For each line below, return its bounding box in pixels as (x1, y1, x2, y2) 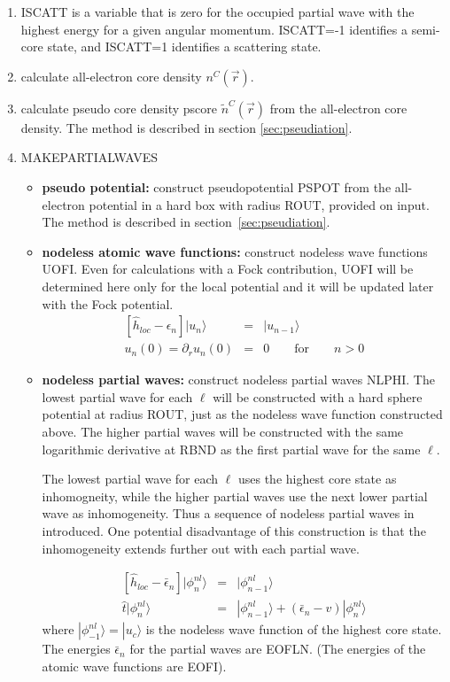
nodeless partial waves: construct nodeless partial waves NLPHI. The (42, 370, 435, 389)
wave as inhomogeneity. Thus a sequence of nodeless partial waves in (42, 504, 415, 523)
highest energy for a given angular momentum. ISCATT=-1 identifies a (20, 19, 408, 38)
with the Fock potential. (42, 294, 174, 313)
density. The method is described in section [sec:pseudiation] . (20, 118, 353, 136)
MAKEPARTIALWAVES (20, 148, 159, 167)
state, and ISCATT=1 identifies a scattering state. (47, 37, 322, 56)
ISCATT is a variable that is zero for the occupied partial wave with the (20, 3, 415, 20)
